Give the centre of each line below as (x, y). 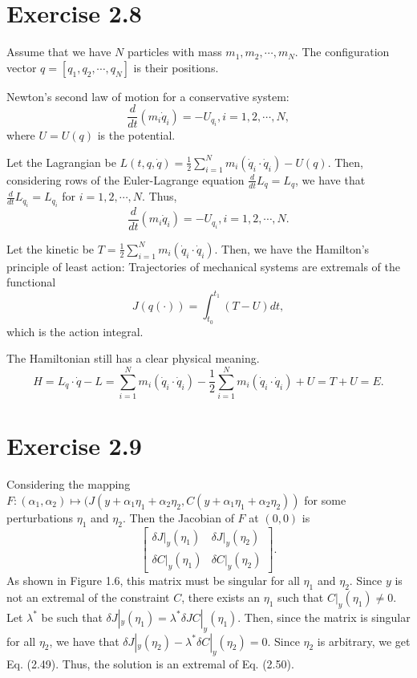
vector (22, 67)
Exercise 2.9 (74, 446)
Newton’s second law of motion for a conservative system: (148, 96)
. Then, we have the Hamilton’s (292, 248)
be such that (72, 617)
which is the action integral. (75, 331)
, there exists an (221, 597)
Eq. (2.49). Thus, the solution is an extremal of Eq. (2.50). (150, 664)
